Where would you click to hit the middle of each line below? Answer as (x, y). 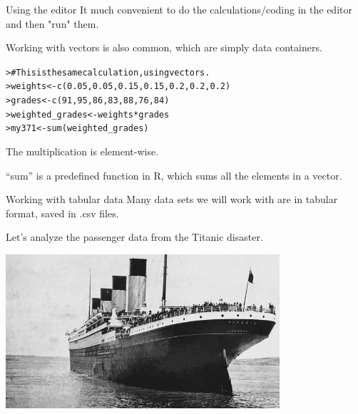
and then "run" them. (52, 23)
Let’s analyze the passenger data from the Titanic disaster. (134, 237)
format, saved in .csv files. (62, 213)
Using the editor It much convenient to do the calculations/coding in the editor (179, 9)
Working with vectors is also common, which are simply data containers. (164, 47)
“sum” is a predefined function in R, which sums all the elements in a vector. (174, 175)
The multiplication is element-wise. (82, 151)
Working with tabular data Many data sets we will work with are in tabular (172, 199)
